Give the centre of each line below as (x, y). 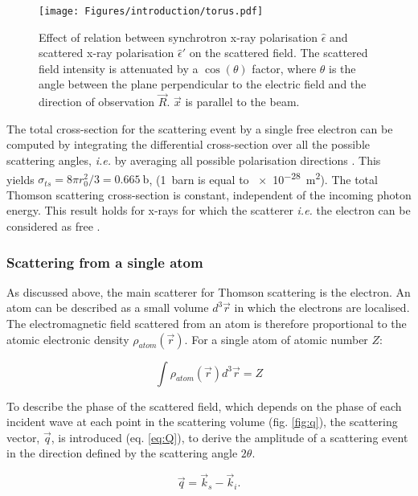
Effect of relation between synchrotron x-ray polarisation (178, 37)
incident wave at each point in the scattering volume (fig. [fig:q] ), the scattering (202, 422)
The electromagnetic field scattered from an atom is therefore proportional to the (207, 324)
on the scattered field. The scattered (279, 53)
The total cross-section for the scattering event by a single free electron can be (200, 128)
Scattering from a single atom (105, 262)
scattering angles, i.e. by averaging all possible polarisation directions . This (194, 160)
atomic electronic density (68, 339)
